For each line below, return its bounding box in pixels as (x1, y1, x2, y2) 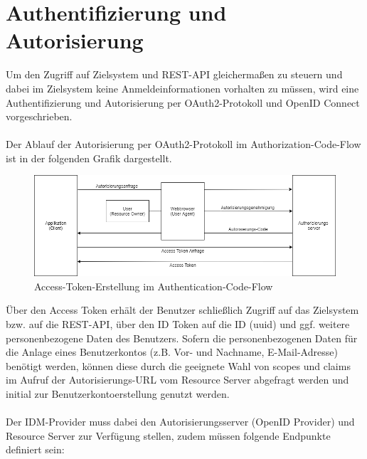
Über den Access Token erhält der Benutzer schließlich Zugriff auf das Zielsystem (6, 302, 359, 317)
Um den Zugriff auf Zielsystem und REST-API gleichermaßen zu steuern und (6, 67, 343, 82)
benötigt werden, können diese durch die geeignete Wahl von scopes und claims (6, 358, 351, 373)
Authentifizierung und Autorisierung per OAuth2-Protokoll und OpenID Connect (6, 95, 360, 110)
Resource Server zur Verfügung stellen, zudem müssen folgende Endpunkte (6, 428, 331, 443)
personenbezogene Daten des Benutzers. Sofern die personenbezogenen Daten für (6, 330, 358, 345)
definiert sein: (6, 442, 65, 457)
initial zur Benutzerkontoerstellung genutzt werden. (6, 386, 230, 401)
